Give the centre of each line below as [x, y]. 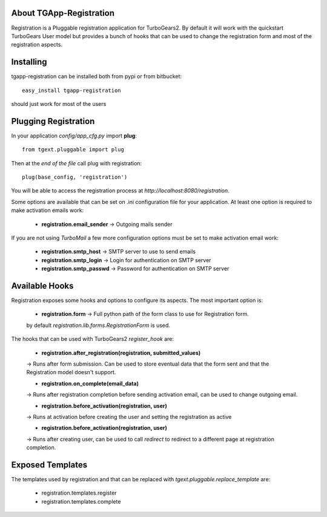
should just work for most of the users [59, 104]
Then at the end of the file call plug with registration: [77, 163]
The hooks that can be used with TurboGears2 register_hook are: [93, 339]
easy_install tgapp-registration [71, 90]
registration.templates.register [79, 493]
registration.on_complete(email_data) [90, 383]
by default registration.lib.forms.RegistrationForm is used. [98, 325]
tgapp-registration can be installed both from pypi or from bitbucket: [96, 76]
